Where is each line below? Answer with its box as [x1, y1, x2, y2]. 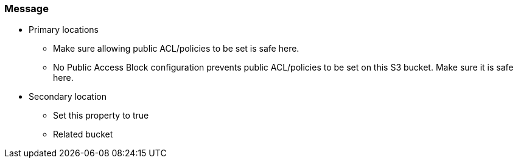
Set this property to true [53, 110, 149, 121]
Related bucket [53, 129, 113, 140]
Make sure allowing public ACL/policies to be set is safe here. [53, 43, 299, 54]
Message [4, 2, 49, 15]
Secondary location [29, 91, 107, 102]
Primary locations [29, 24, 99, 35]
